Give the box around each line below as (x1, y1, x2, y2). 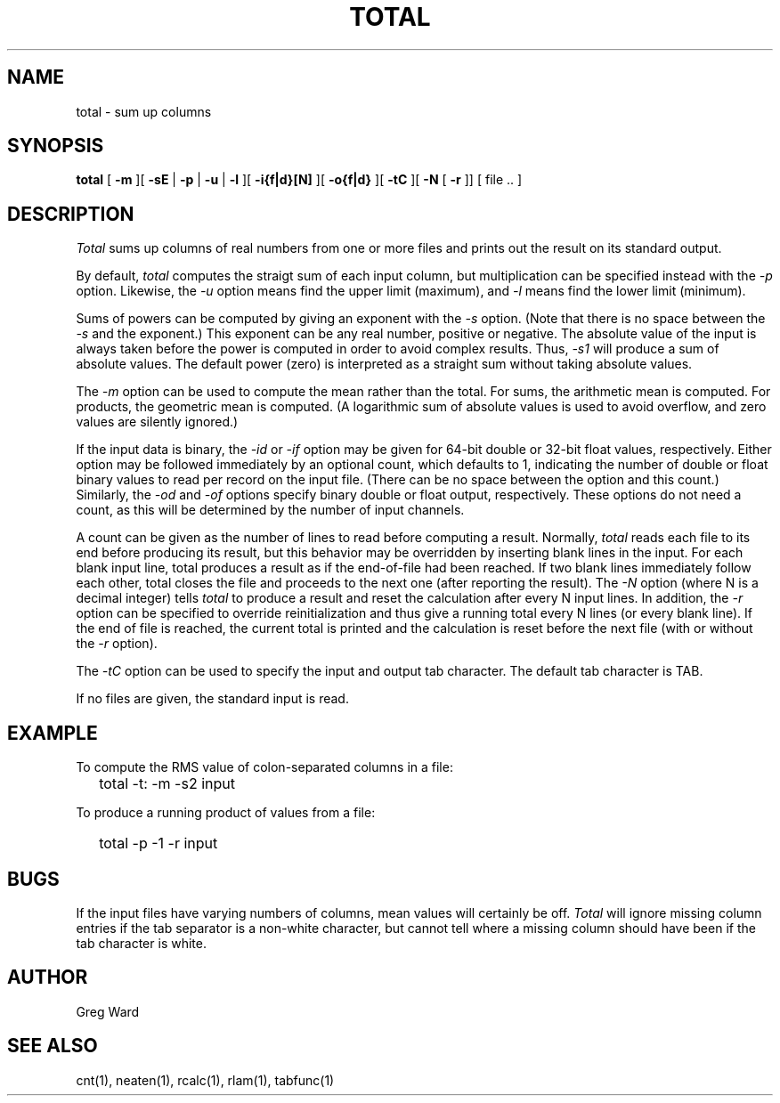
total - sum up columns (76, 103, 212, 119)
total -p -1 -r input (99, 834, 218, 853)
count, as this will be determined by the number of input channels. (76, 502, 465, 518)
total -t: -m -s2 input (99, 775, 235, 793)
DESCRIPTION (7, 202, 134, 225)
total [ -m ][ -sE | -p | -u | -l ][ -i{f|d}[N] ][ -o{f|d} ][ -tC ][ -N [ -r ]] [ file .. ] (76, 172, 523, 188)
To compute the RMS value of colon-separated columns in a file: (76, 759, 453, 775)
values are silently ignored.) (76, 414, 239, 430)
